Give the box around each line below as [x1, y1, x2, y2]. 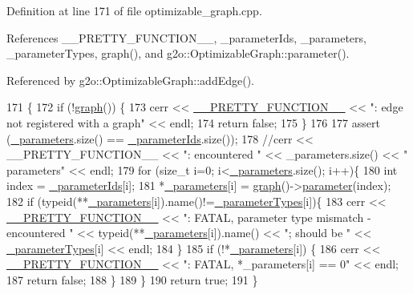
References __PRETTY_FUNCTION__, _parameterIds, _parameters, [6, 29, 366, 46]
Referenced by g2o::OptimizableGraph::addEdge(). [6, 71, 255, 88]
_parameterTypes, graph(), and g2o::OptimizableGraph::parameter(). [6, 45, 350, 62]
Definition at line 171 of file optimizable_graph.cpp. [6, 2, 262, 18]
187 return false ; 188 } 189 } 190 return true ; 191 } [6, 271, 258, 288]
